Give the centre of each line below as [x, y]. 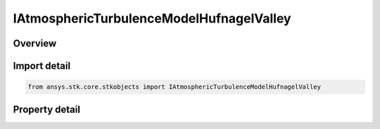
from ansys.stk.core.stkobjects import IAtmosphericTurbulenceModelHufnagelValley [175, 87]
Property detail [47, 109]
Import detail [42, 66]
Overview [35, 43]
